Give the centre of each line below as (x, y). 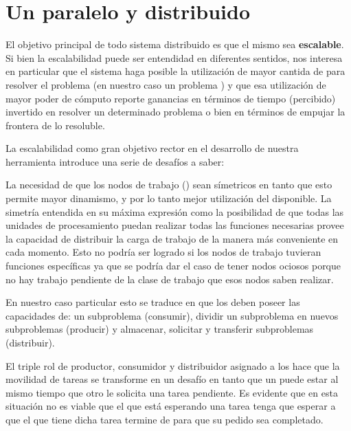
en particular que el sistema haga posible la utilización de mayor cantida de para (175, 71)
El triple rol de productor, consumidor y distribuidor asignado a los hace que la (173, 365)
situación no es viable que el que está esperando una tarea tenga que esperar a (171, 406)
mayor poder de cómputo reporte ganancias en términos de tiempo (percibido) (171, 98)
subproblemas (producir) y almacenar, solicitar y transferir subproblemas (160, 329)
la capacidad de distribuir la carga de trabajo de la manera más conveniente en (172, 238)
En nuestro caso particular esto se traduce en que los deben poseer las (153, 302)
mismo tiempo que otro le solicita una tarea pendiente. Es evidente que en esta (172, 392)
